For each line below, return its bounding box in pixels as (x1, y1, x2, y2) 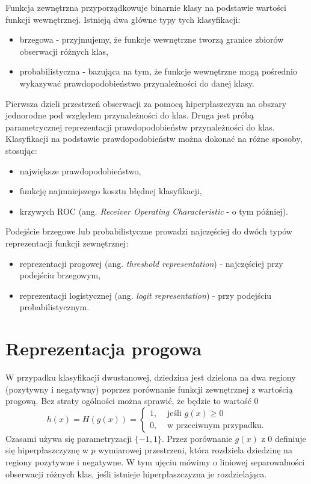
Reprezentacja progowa (5, 336, 202, 361)
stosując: (5, 144, 37, 156)
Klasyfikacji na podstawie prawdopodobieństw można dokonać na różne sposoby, (5, 132, 303, 145)
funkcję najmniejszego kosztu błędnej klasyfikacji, (19, 185, 202, 197)
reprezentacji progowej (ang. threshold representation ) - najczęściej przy (19, 257, 283, 269)
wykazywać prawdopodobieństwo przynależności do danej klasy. (19, 76, 254, 89)
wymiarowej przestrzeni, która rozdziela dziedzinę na (98, 444, 292, 456)
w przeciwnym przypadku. (167, 421, 264, 430)
